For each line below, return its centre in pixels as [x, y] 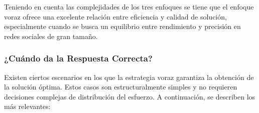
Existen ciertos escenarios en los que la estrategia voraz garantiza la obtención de [129, 77]
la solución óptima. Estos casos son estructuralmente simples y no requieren [121, 87]
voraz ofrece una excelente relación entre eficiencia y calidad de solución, [115, 16]
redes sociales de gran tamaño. [51, 36]
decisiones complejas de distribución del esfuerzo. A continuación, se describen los [130, 96]
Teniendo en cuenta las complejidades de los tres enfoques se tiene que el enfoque [129, 6]
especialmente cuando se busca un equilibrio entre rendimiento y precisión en [122, 26]
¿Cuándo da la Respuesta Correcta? [78, 58]
